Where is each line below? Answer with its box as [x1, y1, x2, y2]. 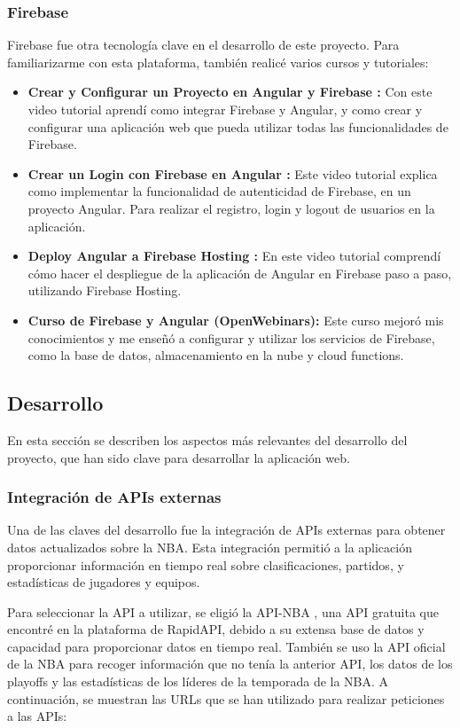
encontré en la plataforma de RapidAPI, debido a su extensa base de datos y [7, 620, 425, 638]
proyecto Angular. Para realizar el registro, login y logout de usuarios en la [27, 199, 435, 217]
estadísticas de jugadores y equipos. [7, 573, 200, 591]
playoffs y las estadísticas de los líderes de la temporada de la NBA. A [7, 672, 389, 691]
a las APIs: [7, 707, 67, 725]
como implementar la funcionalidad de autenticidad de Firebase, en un [27, 182, 411, 200]
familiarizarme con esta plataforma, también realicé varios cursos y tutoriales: [7, 52, 429, 71]
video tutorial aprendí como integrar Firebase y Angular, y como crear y [27, 100, 423, 118]
